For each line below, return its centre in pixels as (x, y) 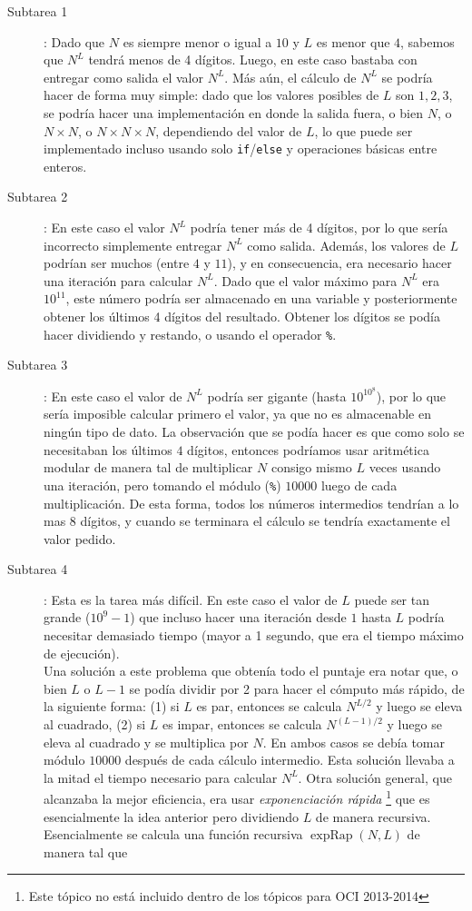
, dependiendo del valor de (229, 130)
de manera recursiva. (373, 816)
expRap (332, 836)
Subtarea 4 (38, 569)
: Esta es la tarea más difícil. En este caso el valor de (191, 599)
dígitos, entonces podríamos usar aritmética (308, 449)
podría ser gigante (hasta (277, 396)
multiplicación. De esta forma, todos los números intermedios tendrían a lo (251, 503)
